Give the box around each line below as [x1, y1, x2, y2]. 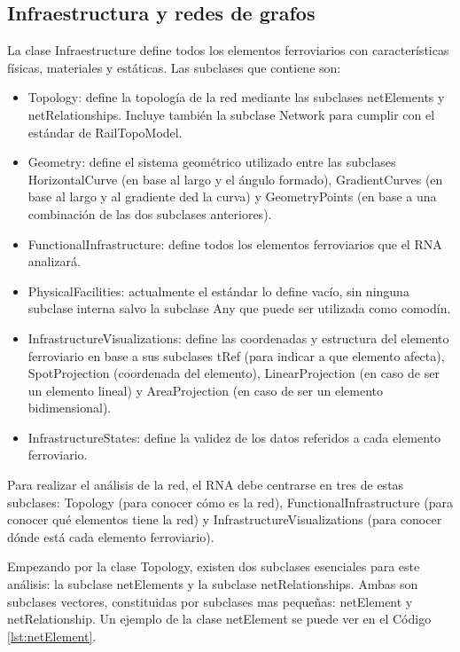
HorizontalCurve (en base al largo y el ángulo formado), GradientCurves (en [27, 169, 443, 188]
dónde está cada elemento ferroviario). [7, 527, 214, 546]
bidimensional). [27, 398, 112, 417]
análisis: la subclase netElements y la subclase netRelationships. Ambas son [7, 575, 418, 593]
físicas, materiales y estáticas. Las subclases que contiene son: [7, 58, 341, 76]
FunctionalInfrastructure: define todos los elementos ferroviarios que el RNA [27, 234, 442, 253]
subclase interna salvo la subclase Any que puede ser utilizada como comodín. [27, 299, 451, 318]
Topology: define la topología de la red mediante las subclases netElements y [27, 88, 445, 106]
